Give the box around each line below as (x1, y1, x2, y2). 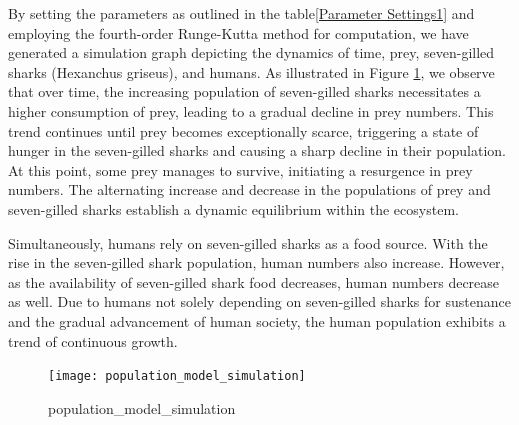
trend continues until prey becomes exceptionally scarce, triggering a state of (8, 120, 479, 141)
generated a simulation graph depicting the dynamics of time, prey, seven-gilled (8, 42, 495, 63)
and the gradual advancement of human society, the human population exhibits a (8, 310, 506, 331)
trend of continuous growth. (8, 330, 178, 351)
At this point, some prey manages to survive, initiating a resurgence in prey (8, 159, 473, 180)
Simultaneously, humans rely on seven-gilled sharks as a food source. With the (8, 232, 488, 253)
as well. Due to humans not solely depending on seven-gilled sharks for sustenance (8, 291, 511, 312)
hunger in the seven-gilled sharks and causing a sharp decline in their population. (8, 140, 506, 161)
